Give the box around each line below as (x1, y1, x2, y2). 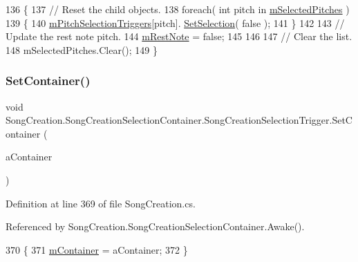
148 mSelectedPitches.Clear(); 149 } (6, 42, 158, 57)
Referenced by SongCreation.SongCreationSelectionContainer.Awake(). (6, 219, 305, 234)
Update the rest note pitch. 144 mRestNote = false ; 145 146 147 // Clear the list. (6, 29, 352, 44)
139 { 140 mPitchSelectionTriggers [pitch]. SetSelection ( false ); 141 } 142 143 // (6, 15, 345, 30)
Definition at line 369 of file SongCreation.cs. (6, 196, 196, 210)
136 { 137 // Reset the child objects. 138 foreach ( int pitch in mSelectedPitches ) (6, 2, 350, 16)
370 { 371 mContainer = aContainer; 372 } (6, 242, 188, 256)
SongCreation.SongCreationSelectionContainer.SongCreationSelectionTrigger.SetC (6, 113, 352, 127)
